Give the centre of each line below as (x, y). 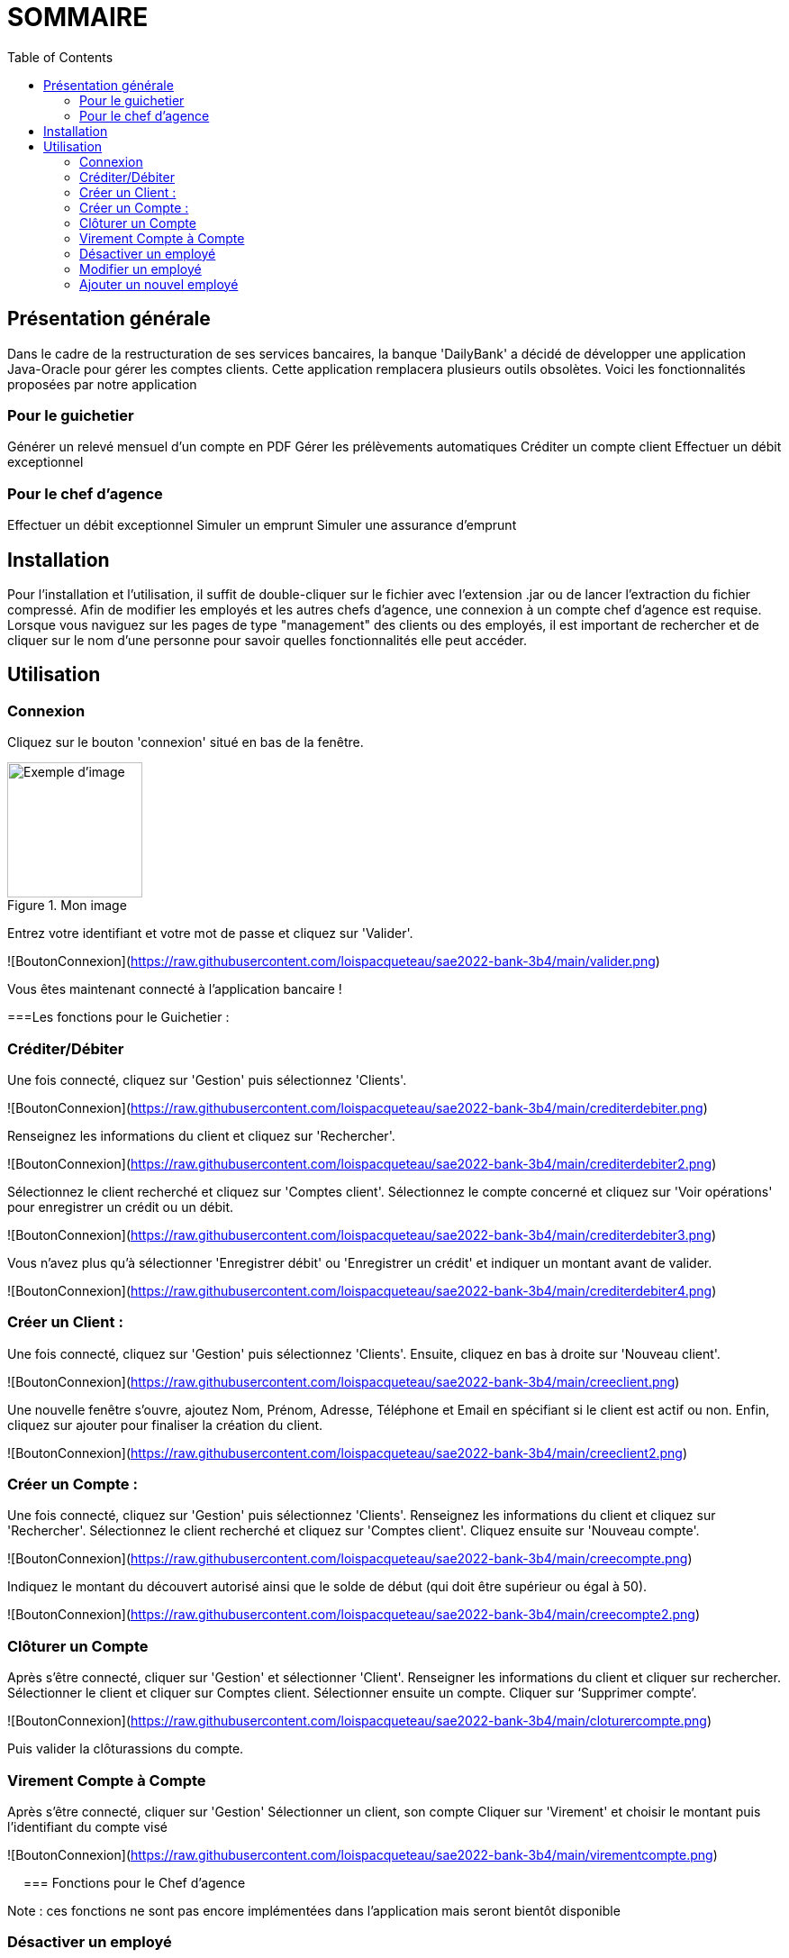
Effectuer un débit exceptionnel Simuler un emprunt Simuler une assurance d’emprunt (262, 525)
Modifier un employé (141, 269)
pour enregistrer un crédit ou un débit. (121, 1207)
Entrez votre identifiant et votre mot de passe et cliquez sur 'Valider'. (210, 933)
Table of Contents (60, 57)
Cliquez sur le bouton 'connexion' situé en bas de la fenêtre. (186, 742)
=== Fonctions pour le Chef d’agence (134, 1882)
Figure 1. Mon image (67, 906)
